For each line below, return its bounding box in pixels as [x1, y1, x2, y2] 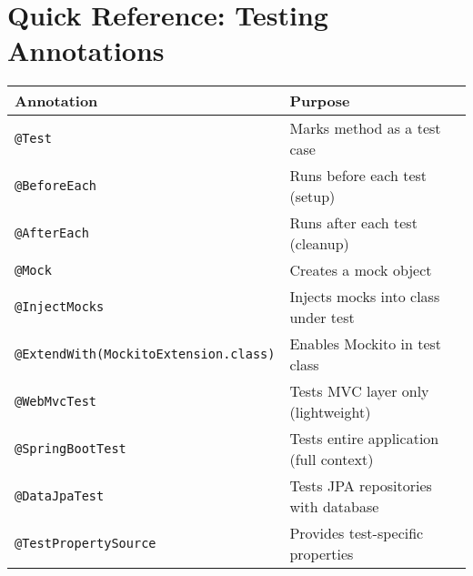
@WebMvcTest [15, 394, 97, 409]
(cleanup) [289, 233, 349, 255]
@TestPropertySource [15, 536, 156, 551]
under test [289, 307, 355, 328]
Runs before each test [289, 165, 428, 187]
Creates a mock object [289, 259, 432, 281]
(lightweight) [289, 401, 371, 423]
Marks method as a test [289, 117, 441, 139]
